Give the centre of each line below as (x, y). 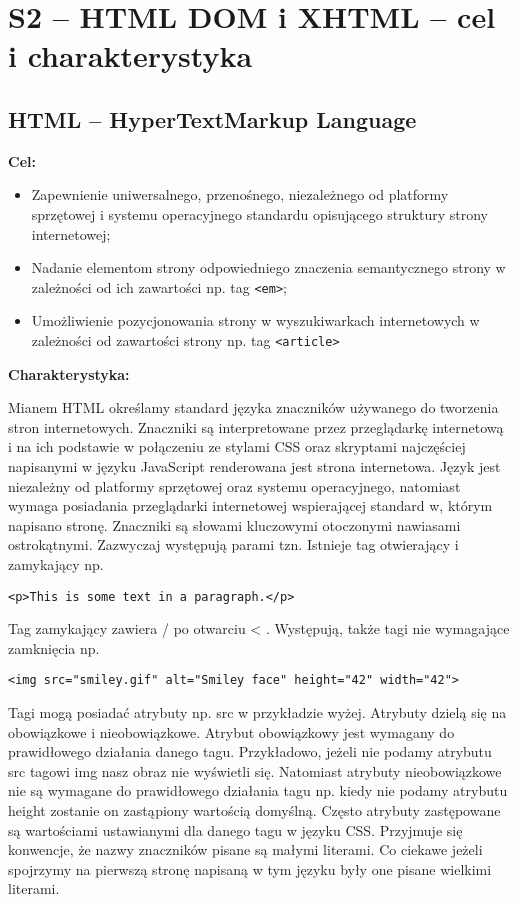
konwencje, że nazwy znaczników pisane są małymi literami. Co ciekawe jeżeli (245, 849)
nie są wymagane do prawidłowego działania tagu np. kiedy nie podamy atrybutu (258, 790)
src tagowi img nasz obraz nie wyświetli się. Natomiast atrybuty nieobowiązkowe (255, 770)
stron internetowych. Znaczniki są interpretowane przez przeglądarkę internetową (256, 426)
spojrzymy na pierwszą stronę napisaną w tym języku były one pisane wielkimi (250, 868)
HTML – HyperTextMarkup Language (212, 118)
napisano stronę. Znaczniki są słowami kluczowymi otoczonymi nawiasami (234, 524)
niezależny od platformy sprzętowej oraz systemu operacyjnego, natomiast (234, 485)
